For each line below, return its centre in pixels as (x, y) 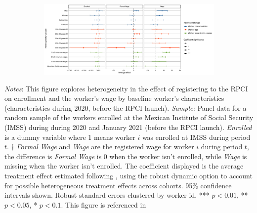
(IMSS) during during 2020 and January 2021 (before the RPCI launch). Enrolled (128, 127)
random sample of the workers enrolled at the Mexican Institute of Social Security (129, 117)
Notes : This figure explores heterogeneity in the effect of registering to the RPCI (126, 88)
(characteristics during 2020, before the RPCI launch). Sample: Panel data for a (126, 107)
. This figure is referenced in (104, 204)
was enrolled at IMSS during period (196, 137)
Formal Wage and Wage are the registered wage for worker (105, 147)
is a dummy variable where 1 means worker (70, 137)
